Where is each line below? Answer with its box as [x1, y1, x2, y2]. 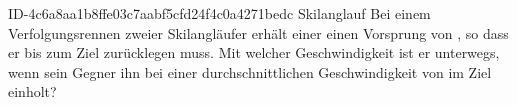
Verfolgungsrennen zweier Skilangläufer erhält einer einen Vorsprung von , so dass [8, 22, 509, 43]
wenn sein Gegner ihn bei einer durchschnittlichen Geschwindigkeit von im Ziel [8, 61, 492, 82]
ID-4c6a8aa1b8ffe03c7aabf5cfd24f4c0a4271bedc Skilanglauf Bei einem [8, 3, 431, 23]
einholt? [8, 81, 57, 102]
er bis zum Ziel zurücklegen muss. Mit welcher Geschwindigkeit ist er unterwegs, [8, 42, 500, 63]
